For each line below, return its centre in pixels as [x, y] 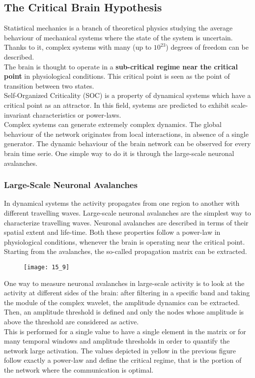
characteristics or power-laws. [77, 114]
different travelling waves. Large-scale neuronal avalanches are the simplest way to [127, 212]
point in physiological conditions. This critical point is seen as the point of [117, 76]
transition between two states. [49, 85]
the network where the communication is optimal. [79, 369]
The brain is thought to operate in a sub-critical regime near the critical [121, 66]
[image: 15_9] [47, 267]
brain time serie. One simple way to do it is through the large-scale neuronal [119, 153]
